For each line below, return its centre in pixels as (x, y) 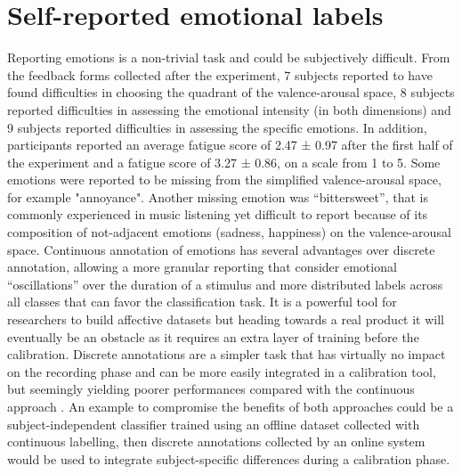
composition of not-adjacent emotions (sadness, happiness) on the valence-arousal (229, 232)
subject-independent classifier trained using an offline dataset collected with (214, 424)
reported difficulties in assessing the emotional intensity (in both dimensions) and (229, 109)
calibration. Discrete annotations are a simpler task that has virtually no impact (227, 354)
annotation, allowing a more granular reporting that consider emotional (202, 267)
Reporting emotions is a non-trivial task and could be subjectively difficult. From (229, 57)
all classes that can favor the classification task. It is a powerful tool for (202, 302)
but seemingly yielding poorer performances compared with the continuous (211, 389)
